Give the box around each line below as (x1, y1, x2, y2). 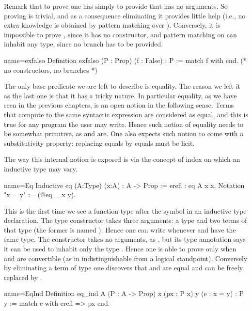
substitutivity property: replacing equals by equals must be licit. (4, 138, 195, 148)
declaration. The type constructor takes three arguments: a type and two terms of (4, 215, 247, 225)
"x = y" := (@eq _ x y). (4, 189, 76, 200)
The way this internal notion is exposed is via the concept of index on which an (4, 154, 240, 164)
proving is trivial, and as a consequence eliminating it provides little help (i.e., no (4, 10, 246, 20)
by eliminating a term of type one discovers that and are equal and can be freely (4, 263, 243, 273)
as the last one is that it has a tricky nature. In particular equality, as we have (4, 90, 237, 100)
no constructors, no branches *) (4, 64, 97, 75)
